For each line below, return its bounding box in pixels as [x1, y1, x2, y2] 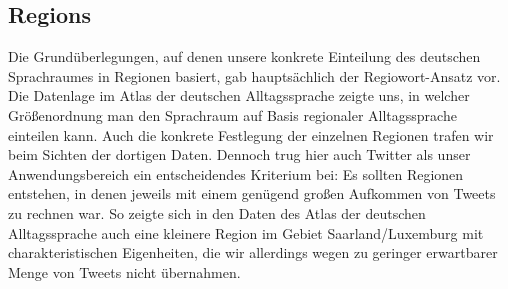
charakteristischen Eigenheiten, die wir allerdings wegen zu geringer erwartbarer [8, 242, 498, 263]
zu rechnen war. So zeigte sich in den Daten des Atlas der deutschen [8, 202, 426, 223]
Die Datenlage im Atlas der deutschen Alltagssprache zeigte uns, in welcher [8, 85, 470, 106]
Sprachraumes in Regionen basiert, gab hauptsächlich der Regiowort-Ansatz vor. [8, 65, 501, 86]
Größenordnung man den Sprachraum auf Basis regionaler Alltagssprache [8, 104, 457, 125]
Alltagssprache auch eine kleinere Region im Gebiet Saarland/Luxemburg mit [8, 222, 484, 243]
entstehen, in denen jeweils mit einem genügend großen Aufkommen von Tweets [8, 183, 496, 204]
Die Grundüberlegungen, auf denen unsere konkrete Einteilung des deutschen [8, 46, 481, 67]
